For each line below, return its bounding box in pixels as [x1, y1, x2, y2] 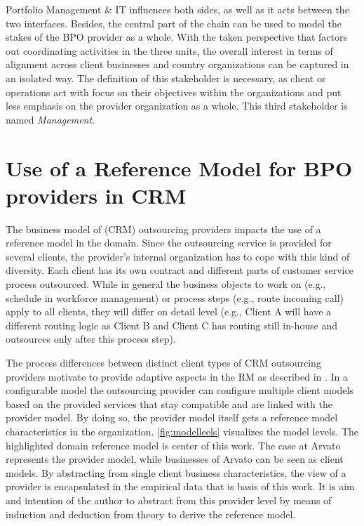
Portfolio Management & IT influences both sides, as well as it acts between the [6, 2, 349, 16]
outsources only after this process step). [6, 331, 176, 346]
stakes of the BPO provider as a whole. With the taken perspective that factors [6, 29, 348, 44]
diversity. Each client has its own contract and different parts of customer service [6, 263, 353, 277]
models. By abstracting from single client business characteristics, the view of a [6, 465, 346, 480]
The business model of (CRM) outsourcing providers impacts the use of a [6, 221, 321, 236]
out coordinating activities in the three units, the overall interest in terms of [6, 43, 333, 58]
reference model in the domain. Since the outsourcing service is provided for [6, 235, 332, 250]
